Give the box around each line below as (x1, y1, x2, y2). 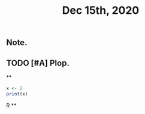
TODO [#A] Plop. (6, 58, 70, 68)
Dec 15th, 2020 (62, 4, 140, 17)
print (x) (6, 91, 28, 97)
